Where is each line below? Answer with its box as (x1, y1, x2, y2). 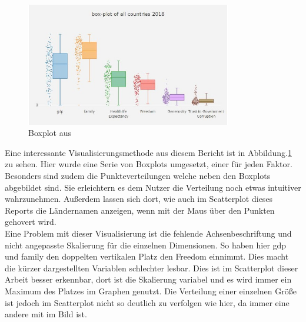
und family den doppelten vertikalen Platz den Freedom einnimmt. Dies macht (5, 250, 289, 263)
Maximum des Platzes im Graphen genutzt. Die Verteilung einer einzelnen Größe (5, 284, 297, 297)
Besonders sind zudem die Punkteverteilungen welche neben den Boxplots (5, 170, 271, 181)
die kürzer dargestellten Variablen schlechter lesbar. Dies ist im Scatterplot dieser (5, 261, 298, 274)
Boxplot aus (28, 127, 71, 139)
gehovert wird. (5, 215, 56, 228)
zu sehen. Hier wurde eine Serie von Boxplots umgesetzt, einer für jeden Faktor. (5, 158, 292, 170)
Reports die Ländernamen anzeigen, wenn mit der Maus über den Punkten (5, 204, 275, 216)
